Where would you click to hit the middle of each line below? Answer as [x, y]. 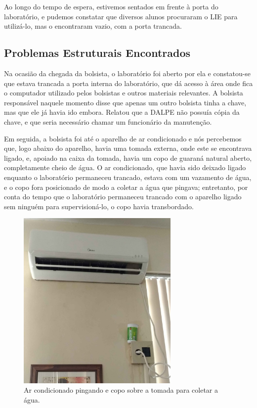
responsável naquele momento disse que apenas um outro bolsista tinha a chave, [125, 102]
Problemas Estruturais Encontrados [97, 53]
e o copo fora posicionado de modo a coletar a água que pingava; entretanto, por [126, 187]
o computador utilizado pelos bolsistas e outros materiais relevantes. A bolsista [124, 93]
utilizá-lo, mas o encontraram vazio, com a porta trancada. [93, 26]
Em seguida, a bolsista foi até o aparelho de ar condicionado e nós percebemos [123, 138]
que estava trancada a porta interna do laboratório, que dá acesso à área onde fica [128, 83]
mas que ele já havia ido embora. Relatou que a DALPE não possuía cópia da [122, 112]
